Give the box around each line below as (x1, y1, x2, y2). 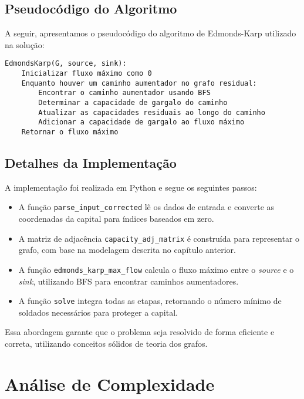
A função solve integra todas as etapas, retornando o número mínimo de (18, 295, 282, 307)
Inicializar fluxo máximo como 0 (21, 69, 152, 78)
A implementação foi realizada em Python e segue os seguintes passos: (5, 181, 257, 193)
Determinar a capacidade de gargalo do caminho (38, 99, 228, 107)
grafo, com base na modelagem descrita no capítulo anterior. (18, 244, 236, 256)
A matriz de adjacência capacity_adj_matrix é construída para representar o (18, 232, 300, 244)
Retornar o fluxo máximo (21, 127, 119, 136)
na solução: (5, 38, 45, 50)
